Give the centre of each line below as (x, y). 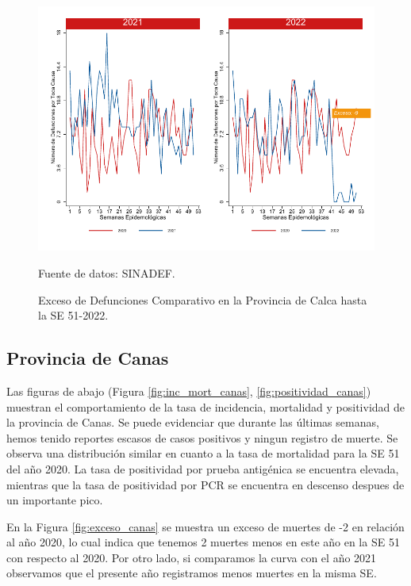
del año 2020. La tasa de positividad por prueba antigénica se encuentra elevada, (203, 468)
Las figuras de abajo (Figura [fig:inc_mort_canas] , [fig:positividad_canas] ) (189, 391)
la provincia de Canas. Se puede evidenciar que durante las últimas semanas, (193, 422)
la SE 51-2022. (73, 315)
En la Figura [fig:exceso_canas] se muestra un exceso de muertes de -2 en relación (205, 526)
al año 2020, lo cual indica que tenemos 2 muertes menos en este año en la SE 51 (203, 542)
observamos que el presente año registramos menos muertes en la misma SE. (192, 573)
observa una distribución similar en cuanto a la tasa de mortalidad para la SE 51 (203, 453)
